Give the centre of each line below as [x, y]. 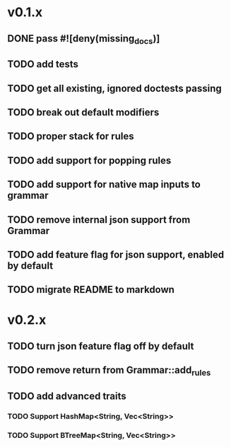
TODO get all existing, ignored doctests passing [115, 88]
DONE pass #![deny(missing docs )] [84, 39]
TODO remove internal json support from [99, 220]
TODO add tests [43, 64]
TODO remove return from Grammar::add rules [109, 371]
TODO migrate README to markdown [91, 290]
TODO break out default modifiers [83, 112]
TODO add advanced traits [67, 396]
